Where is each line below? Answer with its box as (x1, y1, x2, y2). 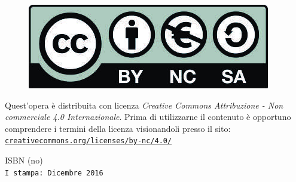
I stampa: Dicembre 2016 (5, 168, 103, 177)
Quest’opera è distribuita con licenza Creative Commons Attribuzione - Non (5, 98, 283, 111)
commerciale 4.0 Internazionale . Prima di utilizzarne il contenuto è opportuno (5, 110, 291, 123)
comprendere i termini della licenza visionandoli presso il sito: (5, 122, 231, 134)
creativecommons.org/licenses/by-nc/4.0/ (5, 137, 172, 146)
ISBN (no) (5, 154, 43, 166)
